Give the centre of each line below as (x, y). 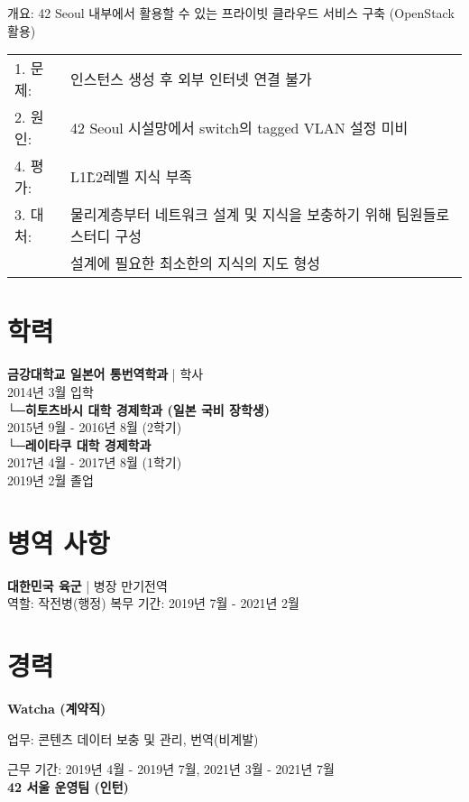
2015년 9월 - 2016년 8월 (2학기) (95, 427)
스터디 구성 (106, 236)
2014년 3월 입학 (51, 391)
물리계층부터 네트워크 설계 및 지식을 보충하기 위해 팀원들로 (260, 215)
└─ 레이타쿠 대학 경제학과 (79, 444)
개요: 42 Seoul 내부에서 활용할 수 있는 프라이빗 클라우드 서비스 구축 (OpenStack (231, 13)
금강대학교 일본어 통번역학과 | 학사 (106, 374)
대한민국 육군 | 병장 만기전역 (87, 585)
